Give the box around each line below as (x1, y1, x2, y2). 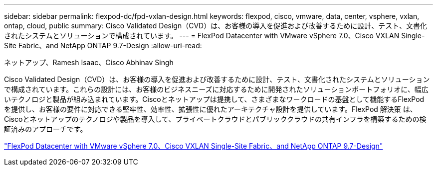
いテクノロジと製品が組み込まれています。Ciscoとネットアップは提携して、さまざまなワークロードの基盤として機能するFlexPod (4, 95, 425, 103)
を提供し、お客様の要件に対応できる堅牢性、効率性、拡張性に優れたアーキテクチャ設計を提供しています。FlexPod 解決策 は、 (4, 105, 417, 113)
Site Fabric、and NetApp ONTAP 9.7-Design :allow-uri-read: (4, 41, 202, 50)
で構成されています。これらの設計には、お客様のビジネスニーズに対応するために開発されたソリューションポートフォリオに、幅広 (4, 85, 429, 93)
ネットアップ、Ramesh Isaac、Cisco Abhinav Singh (4, 58, 174, 67)
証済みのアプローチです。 (4, 125, 87, 133)
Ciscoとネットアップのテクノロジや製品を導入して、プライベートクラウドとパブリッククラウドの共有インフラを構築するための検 (4, 115, 427, 123)
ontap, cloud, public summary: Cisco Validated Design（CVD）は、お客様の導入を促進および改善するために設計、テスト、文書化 (4, 21, 427, 30)
